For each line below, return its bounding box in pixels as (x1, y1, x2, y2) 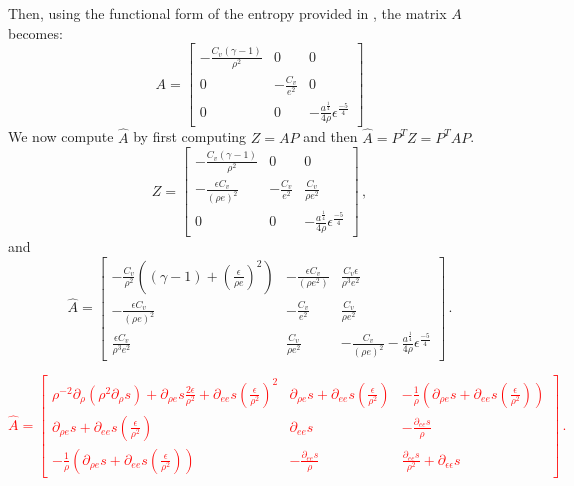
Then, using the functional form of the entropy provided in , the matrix (8, 3, 447, 23)
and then (303, 126, 358, 147)
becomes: (8, 22, 63, 43)
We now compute (8, 126, 114, 147)
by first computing (133, 126, 247, 147)
